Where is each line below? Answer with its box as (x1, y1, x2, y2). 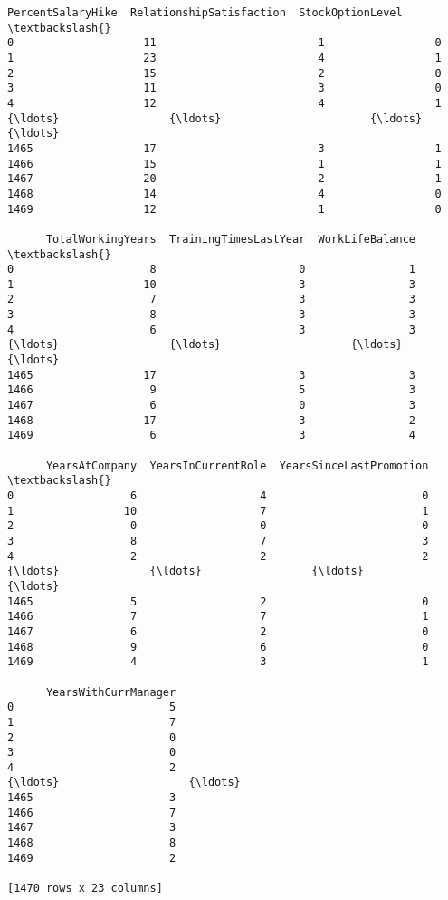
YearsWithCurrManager (45, 685, 176, 699)
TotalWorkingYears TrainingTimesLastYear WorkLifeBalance (45, 232, 416, 246)
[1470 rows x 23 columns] (7, 882, 163, 895)
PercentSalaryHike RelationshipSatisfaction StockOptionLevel (7, 6, 403, 19)
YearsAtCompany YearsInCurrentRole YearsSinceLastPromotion (45, 459, 429, 472)
